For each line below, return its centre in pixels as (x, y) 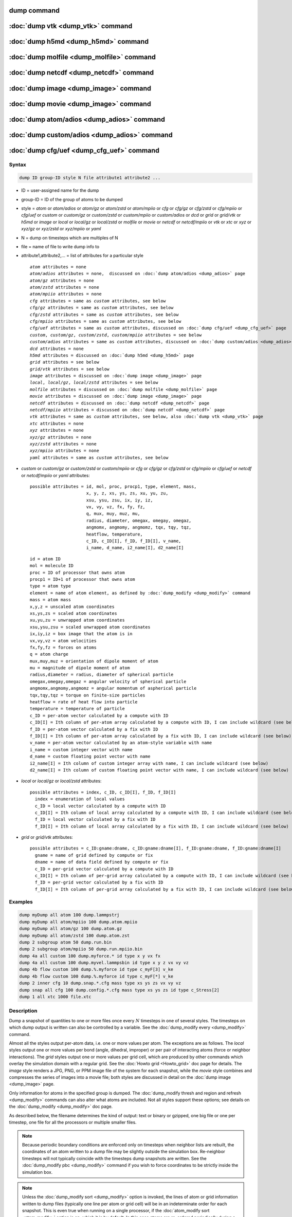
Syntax (18, 165)
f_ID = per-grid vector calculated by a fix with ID (99, 883)
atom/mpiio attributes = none (66, 294)
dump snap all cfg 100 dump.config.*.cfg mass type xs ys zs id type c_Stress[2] (119, 990)
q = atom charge (49, 654)
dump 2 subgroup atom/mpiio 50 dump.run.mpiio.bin (81, 949)
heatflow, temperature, (114, 534)
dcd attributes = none (57, 349)
